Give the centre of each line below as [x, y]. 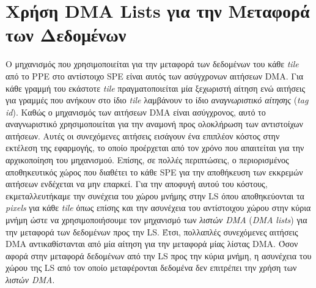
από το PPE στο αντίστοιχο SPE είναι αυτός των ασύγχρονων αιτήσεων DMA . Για [155, 76]
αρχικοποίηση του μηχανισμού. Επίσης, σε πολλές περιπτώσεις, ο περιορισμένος [147, 160]
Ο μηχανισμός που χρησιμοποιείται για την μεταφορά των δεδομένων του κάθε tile [152, 64]
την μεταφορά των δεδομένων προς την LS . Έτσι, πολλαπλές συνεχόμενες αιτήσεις [152, 231]
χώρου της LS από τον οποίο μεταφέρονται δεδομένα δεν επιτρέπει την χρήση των [151, 268]
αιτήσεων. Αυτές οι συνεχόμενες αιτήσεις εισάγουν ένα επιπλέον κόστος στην [143, 135]
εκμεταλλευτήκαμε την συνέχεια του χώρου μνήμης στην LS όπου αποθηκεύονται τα [155, 195]
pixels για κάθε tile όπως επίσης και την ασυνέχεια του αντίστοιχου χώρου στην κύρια [158, 208]
